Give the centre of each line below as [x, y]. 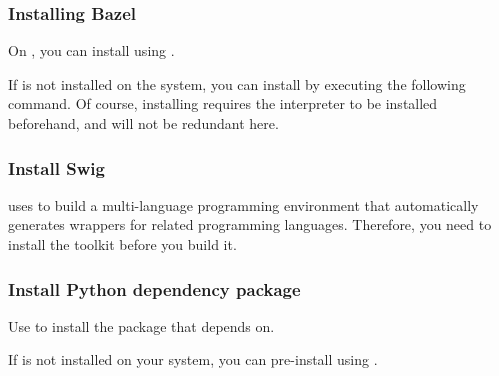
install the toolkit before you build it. [122, 244]
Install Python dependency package [154, 288]
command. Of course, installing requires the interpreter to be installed [223, 103]
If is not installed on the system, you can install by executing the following [237, 83]
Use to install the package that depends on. [141, 325]
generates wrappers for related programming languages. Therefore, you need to [250, 224]
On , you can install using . [91, 50]
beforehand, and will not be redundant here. [143, 123]
